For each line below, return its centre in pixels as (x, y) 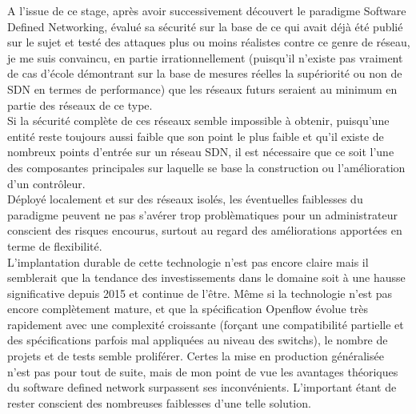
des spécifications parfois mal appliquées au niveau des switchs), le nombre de (198, 340)
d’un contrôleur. (46, 183)
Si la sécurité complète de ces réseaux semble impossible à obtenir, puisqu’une (198, 121)
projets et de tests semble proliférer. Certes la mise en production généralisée (196, 356)
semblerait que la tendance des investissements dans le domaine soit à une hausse (206, 277)
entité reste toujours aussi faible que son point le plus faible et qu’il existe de (196, 136)
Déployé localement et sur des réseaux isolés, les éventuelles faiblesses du (185, 199)
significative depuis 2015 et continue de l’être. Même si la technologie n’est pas (200, 293)
